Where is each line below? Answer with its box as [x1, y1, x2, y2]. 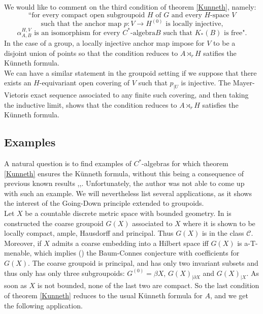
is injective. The [181, 77, 231, 88]
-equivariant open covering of [39, 77, 130, 88]
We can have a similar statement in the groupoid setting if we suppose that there [4, 67, 257, 78]
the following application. [4, 300, 83, 310]
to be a [213, 37, 236, 48]
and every [171, 11, 202, 19]
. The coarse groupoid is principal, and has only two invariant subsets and [28, 258, 258, 268]
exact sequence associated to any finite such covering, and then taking [30, 89, 249, 100]
